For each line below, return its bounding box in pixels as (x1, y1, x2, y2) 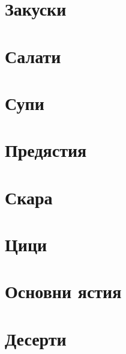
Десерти (5, 326, 67, 350)
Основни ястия (5, 279, 122, 304)
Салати (5, 43, 61, 68)
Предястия (5, 138, 87, 162)
